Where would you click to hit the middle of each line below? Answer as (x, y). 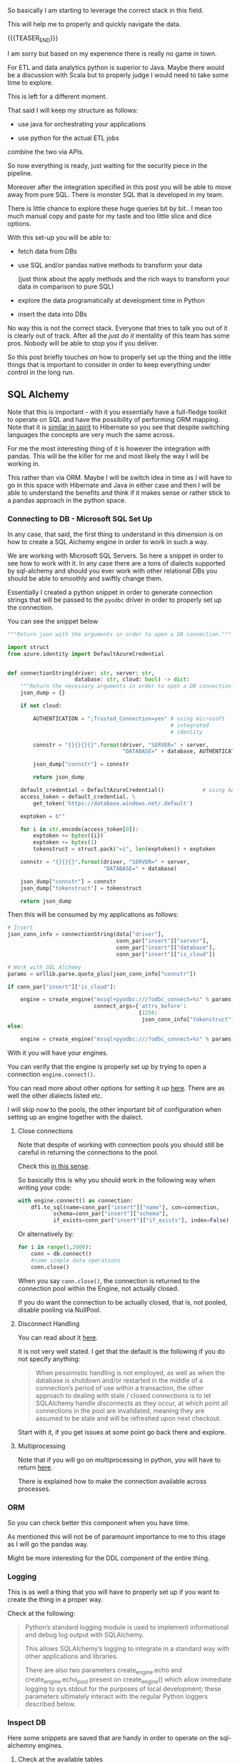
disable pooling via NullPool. (59, 1310)
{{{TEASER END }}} (33, 39)
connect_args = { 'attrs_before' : (140, 1006)
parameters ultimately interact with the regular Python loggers (116, 1696)
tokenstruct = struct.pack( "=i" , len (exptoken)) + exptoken (124, 849)
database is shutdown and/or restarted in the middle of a (119, 1380)
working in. (24, 463)
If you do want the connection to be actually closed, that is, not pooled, (122, 1302)
